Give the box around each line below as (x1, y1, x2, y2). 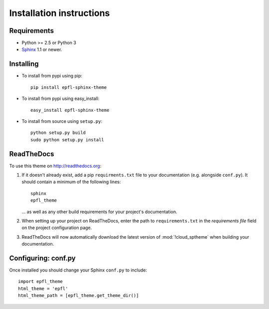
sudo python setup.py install (30, 137, 105, 142)
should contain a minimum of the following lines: (21, 179, 121, 185)
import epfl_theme (18, 279, 63, 285)
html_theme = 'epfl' (18, 286, 68, 292)
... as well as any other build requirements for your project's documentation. (21, 209, 177, 215)
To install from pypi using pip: (21, 73, 82, 79)
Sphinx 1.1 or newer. (21, 46, 62, 52)
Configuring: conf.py (9, 254, 76, 262)
